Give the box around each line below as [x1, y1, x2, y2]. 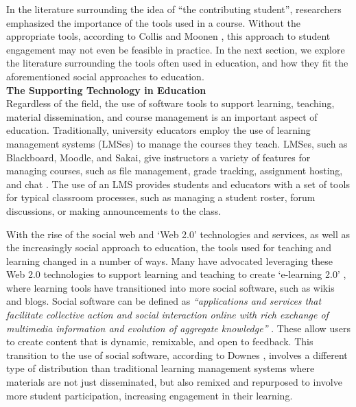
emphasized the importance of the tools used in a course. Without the [6, 15, 300, 30]
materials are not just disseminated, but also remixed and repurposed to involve [6, 375, 342, 389]
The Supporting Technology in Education [6, 82, 206, 97]
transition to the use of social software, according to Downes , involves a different [6, 347, 348, 362]
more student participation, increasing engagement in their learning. [6, 388, 293, 402]
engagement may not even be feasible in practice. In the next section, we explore [6, 42, 345, 56]
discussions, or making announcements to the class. [6, 203, 222, 218]
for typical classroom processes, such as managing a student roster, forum [6, 190, 316, 205]
